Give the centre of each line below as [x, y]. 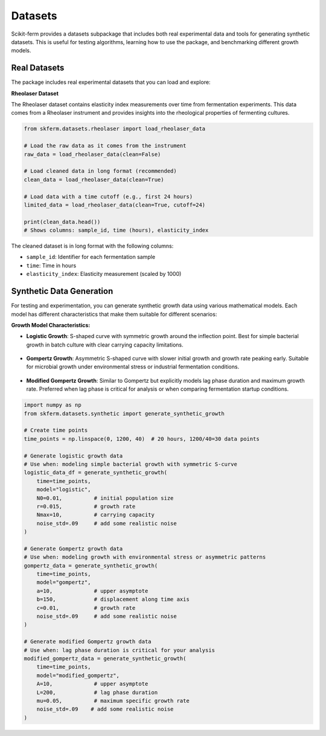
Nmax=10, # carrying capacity [96, 515]
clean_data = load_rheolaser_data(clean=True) [94, 179]
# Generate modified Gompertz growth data [88, 642]
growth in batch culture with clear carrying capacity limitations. [105, 345]
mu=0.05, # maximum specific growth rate [113, 701]
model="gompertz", [64, 582]
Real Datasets [38, 68]
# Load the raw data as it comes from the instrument [105, 146]
